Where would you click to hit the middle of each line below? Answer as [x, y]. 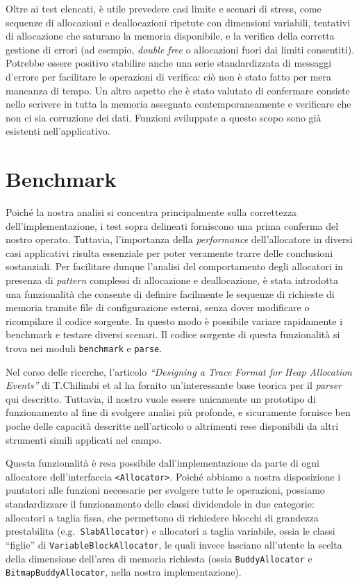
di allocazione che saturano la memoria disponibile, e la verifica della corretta [170, 36]
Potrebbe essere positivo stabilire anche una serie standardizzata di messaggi [169, 63]
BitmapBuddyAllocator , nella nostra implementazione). [124, 572]
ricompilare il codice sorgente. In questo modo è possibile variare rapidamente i [174, 320]
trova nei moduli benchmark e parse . [84, 348]
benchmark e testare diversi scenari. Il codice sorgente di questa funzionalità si [173, 334]
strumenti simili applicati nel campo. [84, 439]
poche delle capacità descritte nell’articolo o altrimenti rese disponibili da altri [172, 426]
